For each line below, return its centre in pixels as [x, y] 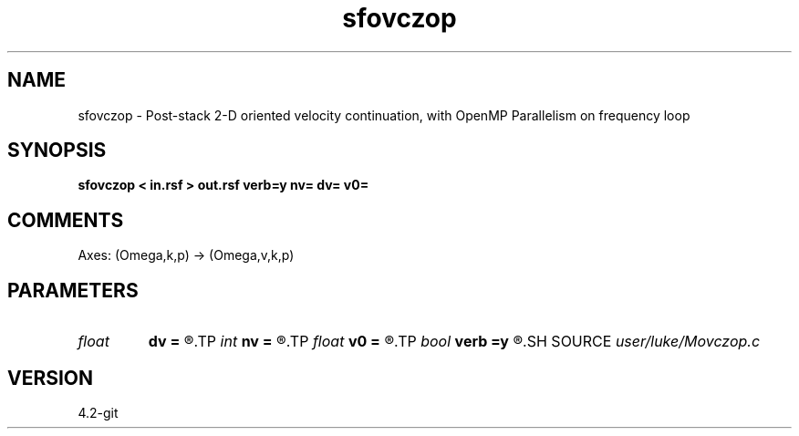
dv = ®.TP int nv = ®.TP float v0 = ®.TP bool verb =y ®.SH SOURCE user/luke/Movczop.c [454, 342]
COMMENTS [66, 220]
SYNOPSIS [57, 151]
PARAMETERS [73, 290]
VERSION [51, 378]
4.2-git [98, 412]
